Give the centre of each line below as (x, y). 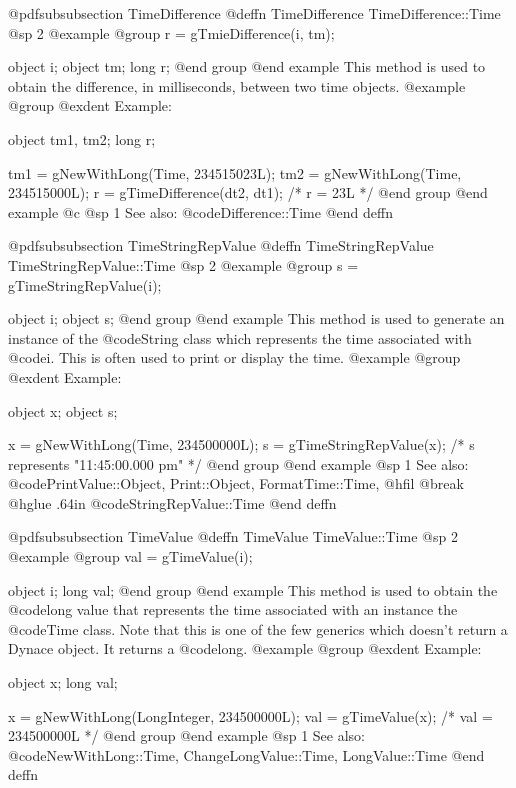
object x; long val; (63, 682)
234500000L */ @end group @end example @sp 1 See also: (186, 735)
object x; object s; (63, 410)
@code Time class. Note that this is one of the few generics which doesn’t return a (258, 628)
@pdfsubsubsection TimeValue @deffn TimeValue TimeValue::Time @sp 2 (233, 536)
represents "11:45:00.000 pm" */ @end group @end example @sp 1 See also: (238, 463)
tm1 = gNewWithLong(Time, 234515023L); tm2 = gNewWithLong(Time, (235, 172)
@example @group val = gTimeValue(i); (130, 556)
